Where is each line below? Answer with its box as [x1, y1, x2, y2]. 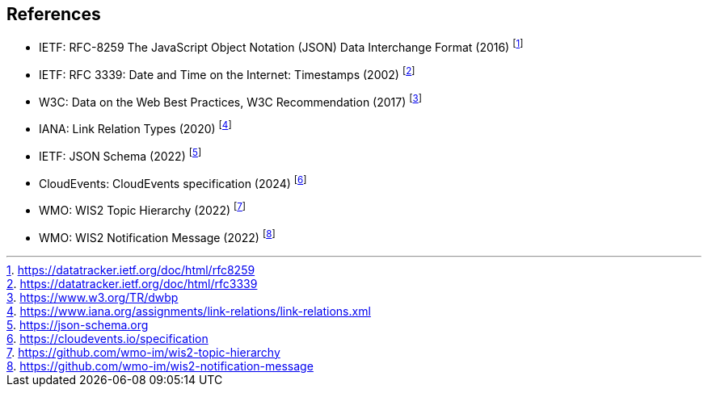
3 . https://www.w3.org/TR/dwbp [6, 290, 179, 304]
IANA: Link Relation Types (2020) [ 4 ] [39, 119, 232, 136]
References [6, 4, 101, 24]
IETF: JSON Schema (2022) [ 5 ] [39, 147, 202, 163]
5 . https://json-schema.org [6, 317, 149, 332]
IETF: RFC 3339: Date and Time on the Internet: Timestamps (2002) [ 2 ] [39, 65, 415, 82]
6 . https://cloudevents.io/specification [6, 331, 209, 345]
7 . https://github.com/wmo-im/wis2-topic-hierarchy [6, 345, 280, 359]
